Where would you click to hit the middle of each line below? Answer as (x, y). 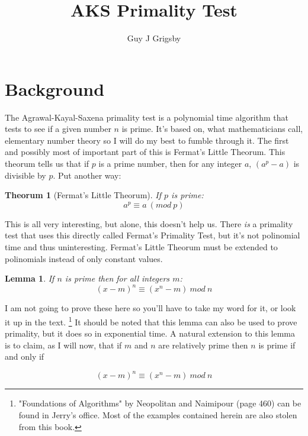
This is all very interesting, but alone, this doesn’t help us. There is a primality (149, 223)
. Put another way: (87, 175)
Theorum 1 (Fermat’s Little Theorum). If (83, 195)
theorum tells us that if (47, 164)
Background (55, 88)
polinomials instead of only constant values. (84, 258)
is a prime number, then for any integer (170, 164)
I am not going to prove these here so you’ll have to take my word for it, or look (150, 308)
